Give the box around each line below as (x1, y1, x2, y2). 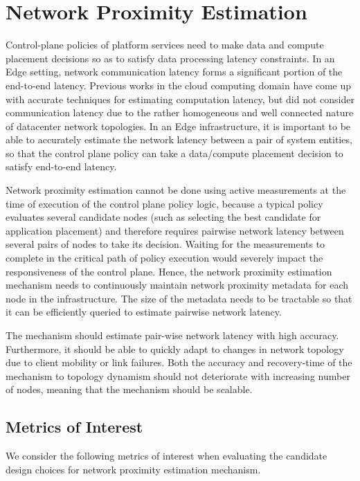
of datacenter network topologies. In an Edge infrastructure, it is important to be (6, 118, 351, 133)
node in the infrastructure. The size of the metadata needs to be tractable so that (6, 291, 352, 305)
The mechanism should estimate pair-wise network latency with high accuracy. (6, 328, 339, 342)
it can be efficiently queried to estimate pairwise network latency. (6, 305, 282, 319)
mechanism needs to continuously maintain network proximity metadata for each (6, 278, 348, 292)
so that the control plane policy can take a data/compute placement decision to (6, 145, 343, 160)
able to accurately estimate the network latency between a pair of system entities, (6, 132, 352, 147)
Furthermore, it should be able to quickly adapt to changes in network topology (6, 341, 344, 356)
